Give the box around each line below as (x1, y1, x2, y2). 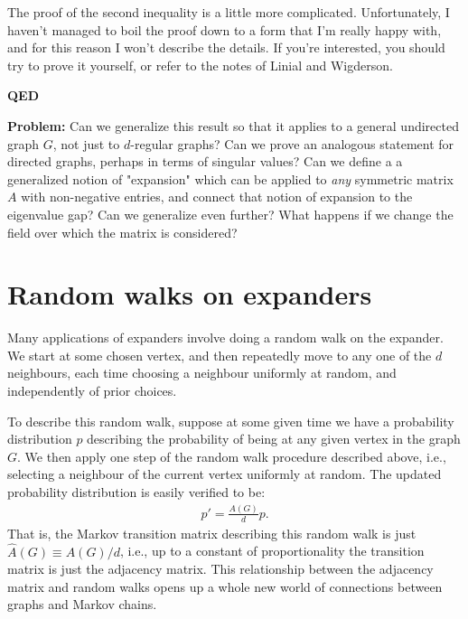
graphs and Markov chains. (7, 595, 157, 614)
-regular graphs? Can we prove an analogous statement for (130, 134, 454, 153)
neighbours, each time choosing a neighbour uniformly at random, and (7, 363, 397, 382)
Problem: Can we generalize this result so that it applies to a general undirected (7, 116, 459, 135)
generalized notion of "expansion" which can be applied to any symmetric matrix (7, 169, 454, 188)
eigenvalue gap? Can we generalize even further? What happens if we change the (7, 204, 454, 223)
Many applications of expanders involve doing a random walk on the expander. (7, 328, 444, 347)
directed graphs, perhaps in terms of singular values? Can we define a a (7, 152, 403, 171)
